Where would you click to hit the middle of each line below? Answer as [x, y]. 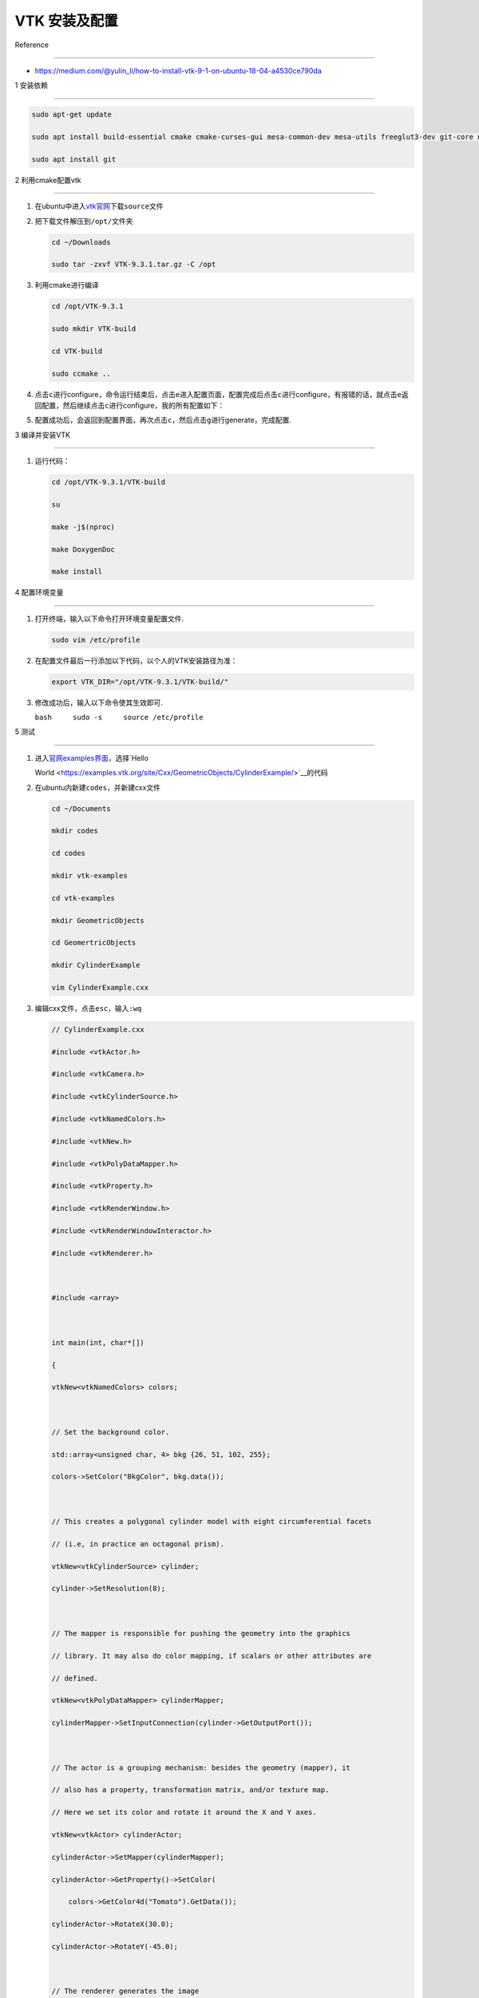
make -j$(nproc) [83, 527]
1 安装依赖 [31, 86]
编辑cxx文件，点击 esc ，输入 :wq [88, 1008]
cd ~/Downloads [81, 242]
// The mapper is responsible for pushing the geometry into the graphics [201, 1633]
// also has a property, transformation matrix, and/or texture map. [190, 1790]
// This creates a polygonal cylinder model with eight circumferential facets [212, 1522]
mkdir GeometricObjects [98, 920]
